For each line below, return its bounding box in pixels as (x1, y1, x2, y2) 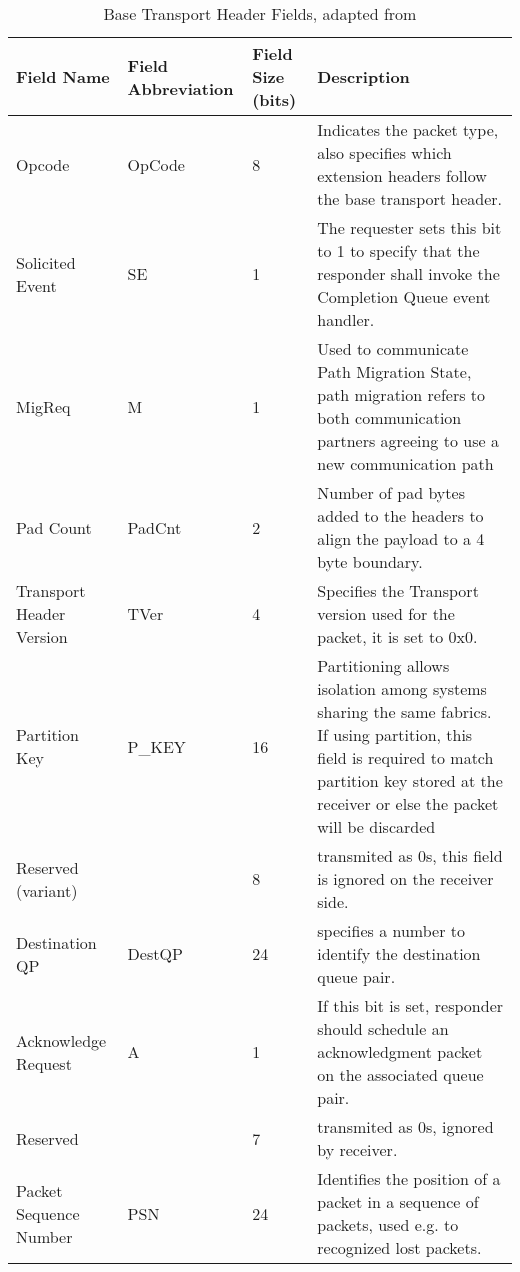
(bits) (252, 88, 297, 111)
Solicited (16, 250, 76, 274)
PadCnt (127, 515, 182, 539)
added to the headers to (317, 504, 484, 527)
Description (317, 65, 410, 88)
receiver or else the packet (317, 792, 499, 815)
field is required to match (317, 746, 494, 769)
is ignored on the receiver (317, 867, 494, 890)
